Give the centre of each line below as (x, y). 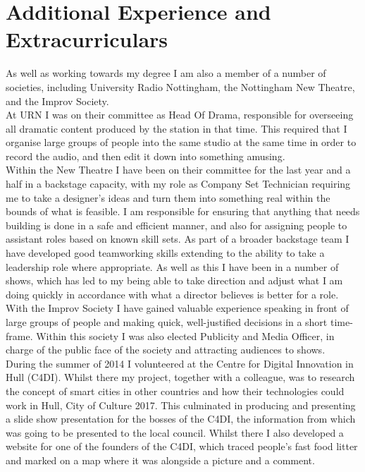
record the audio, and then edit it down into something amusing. (146, 156)
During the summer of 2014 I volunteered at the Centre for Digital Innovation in (180, 363)
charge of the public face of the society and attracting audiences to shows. (166, 350)
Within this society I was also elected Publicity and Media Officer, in (185, 335)
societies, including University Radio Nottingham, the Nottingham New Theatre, (180, 86)
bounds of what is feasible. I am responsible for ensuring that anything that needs (183, 211)
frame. (19, 335)
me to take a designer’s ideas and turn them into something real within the (168, 197)
